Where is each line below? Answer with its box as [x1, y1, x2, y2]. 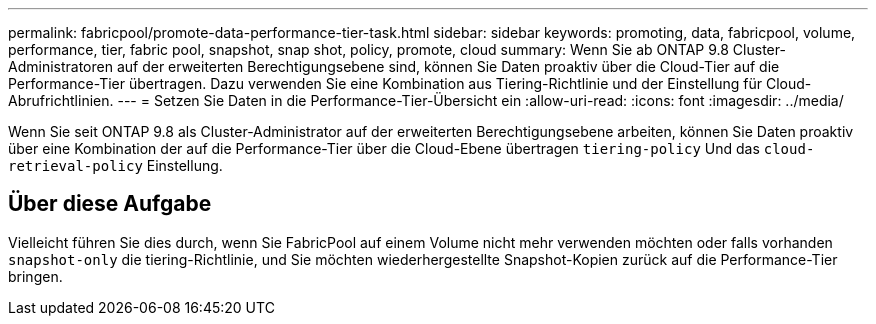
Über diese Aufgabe [8, 191, 212, 217]
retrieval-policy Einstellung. [8, 157, 223, 174]
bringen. [8, 267, 63, 285]
